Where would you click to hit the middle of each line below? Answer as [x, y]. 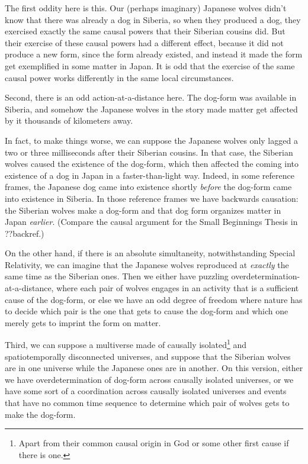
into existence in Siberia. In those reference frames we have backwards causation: [152, 198]
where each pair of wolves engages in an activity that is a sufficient [178, 288]
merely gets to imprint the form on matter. [83, 322]
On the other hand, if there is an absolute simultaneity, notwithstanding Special [150, 253]
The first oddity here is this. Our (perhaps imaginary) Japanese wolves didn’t [146, 8]
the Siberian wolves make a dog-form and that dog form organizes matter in [143, 210]
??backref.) [25, 233]
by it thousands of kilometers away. [69, 120]
